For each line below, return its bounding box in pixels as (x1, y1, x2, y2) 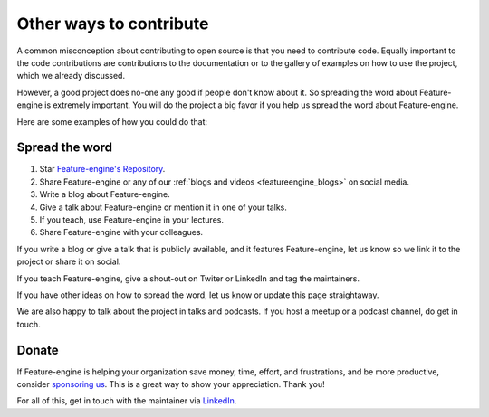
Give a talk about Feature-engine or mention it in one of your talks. (39, 202, 287, 213)
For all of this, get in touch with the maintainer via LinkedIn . (16, 395, 237, 406)
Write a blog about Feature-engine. (39, 189, 171, 200)
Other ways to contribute (16, 14, 209, 33)
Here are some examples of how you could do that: (16, 116, 208, 127)
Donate (16, 342, 59, 357)
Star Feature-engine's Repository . (39, 164, 166, 175)
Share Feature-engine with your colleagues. (39, 227, 204, 238)
